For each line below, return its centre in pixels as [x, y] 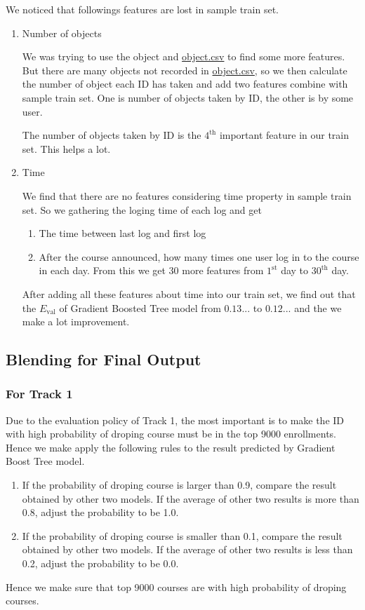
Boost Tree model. [45, 461]
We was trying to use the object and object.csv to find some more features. [184, 56]
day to [295, 270]
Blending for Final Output [104, 359]
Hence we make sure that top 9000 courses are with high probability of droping [176, 587]
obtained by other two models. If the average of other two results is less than [187, 549]
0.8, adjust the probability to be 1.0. [100, 512]
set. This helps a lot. [66, 148]
